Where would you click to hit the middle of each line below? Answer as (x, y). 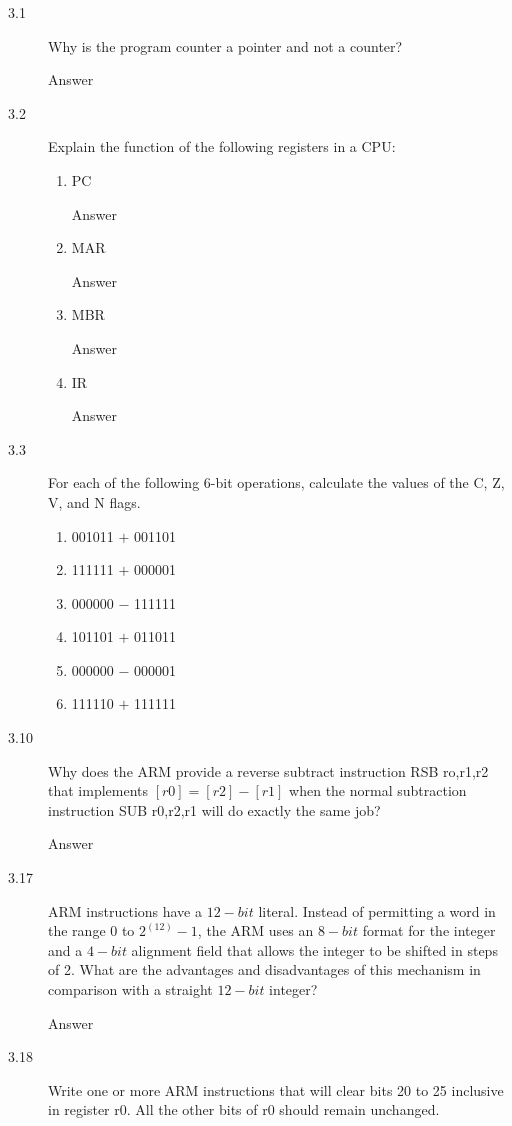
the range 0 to (91, 930)
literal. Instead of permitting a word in (377, 910)
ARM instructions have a (125, 910)
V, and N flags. (94, 501)
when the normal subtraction (378, 790)
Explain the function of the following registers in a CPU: (222, 146)
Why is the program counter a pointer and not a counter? (225, 45)
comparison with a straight (130, 989)
